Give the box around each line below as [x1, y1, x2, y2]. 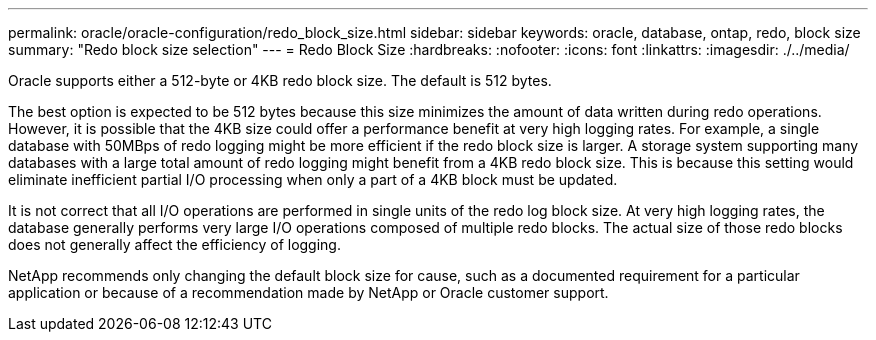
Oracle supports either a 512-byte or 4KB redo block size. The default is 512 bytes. [8, 72, 552, 89]
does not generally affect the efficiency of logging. [8, 236, 341, 253]
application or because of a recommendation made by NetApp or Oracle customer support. [8, 284, 609, 301]
